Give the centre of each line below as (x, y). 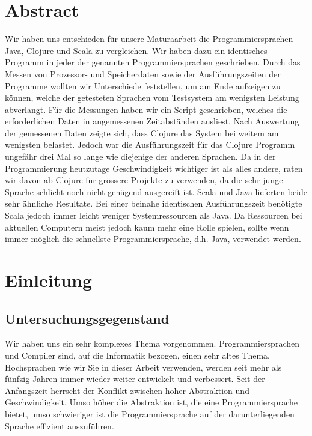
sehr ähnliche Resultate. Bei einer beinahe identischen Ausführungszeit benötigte (154, 203)
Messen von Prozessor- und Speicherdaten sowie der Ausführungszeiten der (143, 74)
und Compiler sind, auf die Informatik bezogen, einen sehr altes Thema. (137, 355)
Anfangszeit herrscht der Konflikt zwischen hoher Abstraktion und (127, 390)
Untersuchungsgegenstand (87, 318)
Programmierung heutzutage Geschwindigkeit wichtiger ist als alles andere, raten (154, 168)
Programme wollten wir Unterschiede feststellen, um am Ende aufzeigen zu (143, 86)
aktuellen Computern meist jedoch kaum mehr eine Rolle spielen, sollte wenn (147, 227)
